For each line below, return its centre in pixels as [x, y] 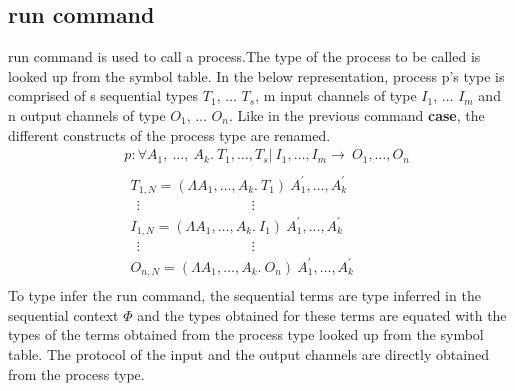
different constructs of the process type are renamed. [169, 134]
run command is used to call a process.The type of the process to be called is [244, 56]
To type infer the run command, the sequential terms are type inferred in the [244, 295]
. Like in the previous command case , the [356, 114]
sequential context [63, 314]
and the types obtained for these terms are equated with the [322, 314]
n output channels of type [87, 114]
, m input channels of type [336, 95]
